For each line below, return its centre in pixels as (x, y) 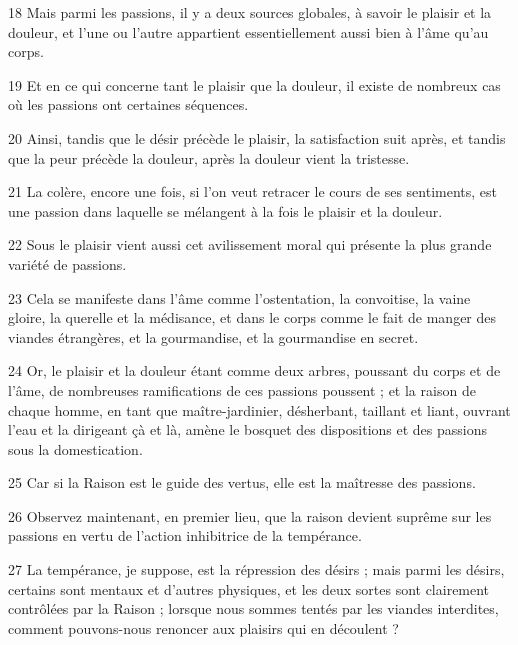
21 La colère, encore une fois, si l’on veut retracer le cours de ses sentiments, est (252, 191)
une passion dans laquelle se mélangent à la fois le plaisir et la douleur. (225, 210)
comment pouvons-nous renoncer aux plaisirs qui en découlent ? (203, 627)
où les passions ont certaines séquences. (128, 104)
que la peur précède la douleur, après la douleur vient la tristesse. (209, 157)
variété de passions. (67, 263)
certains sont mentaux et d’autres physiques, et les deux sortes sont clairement (249, 588)
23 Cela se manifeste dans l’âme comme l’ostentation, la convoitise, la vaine (239, 297)
